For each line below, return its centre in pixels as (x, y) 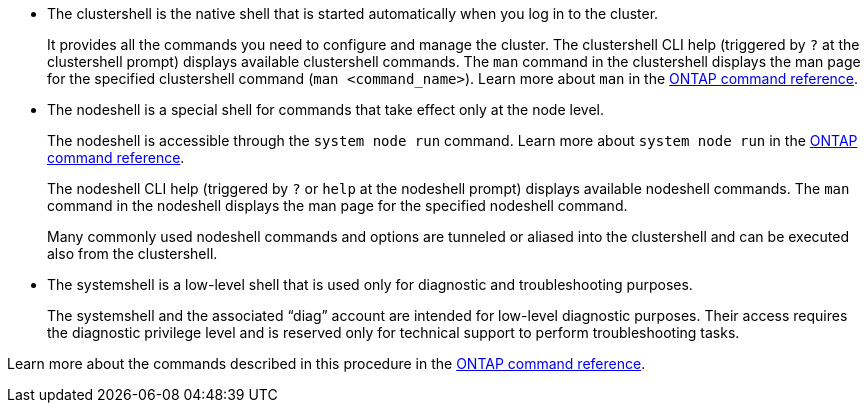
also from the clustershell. (132, 253)
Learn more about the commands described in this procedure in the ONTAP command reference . (326, 363)
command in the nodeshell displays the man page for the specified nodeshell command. (337, 205)
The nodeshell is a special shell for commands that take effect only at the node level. (325, 109)
